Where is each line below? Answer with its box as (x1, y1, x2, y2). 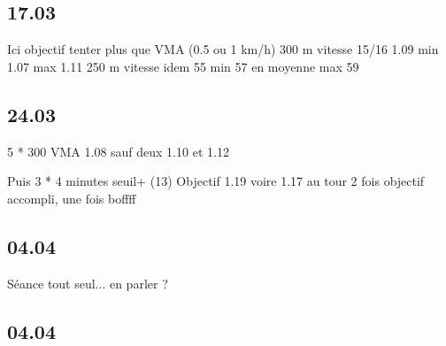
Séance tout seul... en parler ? (7, 273, 168, 292)
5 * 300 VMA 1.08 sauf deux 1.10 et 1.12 (7, 142, 229, 160)
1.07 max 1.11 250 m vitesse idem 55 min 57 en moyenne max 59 (7, 57, 359, 75)
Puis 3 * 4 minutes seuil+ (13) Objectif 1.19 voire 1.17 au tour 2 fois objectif (7, 172, 425, 190)
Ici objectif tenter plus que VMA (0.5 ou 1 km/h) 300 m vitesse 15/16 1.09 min (7, 40, 439, 58)
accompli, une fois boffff (7, 188, 136, 207)
